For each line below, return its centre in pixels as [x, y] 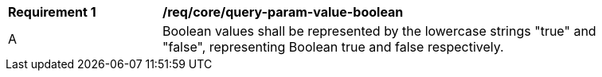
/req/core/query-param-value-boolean [283, 12]
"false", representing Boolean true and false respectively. [333, 47]
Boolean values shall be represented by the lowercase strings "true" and [379, 31]
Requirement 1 [52, 12]
